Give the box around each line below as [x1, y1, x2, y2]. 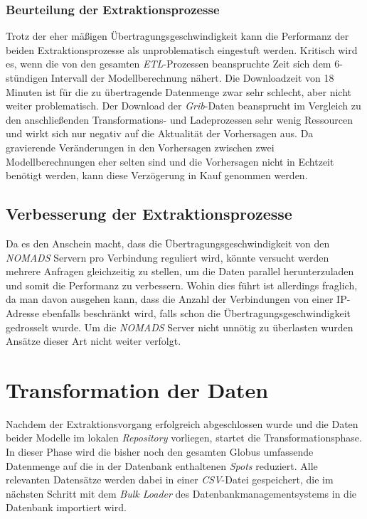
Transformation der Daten [6, 375, 269, 404]
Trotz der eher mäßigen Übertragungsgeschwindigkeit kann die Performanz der [6, 28, 349, 43]
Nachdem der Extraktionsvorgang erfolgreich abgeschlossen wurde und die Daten [6, 416, 358, 431]
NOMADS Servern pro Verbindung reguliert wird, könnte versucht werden [6, 250, 329, 264]
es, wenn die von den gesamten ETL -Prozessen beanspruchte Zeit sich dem [6, 56, 331, 71]
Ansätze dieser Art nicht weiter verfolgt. [6, 333, 181, 348]
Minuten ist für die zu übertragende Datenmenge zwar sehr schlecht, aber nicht [6, 84, 351, 99]
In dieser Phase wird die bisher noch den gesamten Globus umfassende [6, 444, 314, 459]
